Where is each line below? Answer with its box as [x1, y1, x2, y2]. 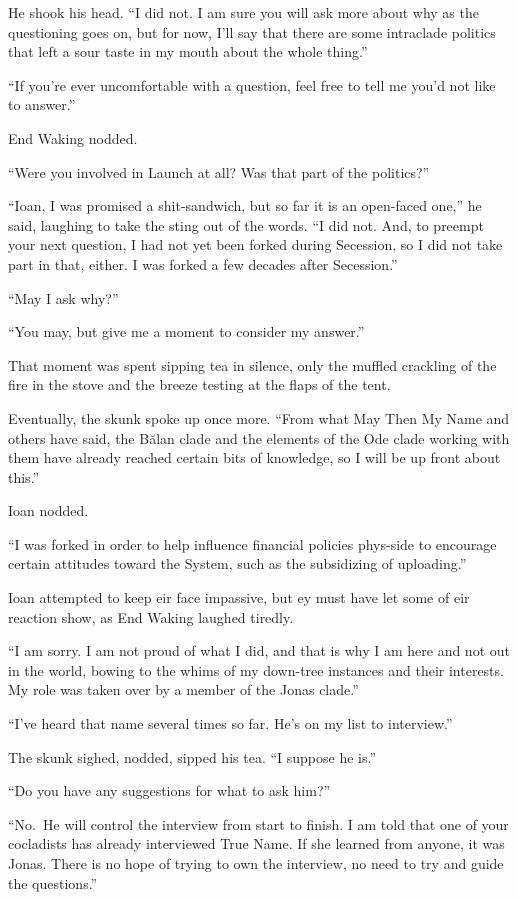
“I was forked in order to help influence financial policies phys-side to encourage [8, 533, 497, 554]
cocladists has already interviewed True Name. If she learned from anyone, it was [8, 833, 505, 854]
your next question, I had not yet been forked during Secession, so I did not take [8, 234, 503, 255]
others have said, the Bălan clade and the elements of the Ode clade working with [8, 427, 510, 448]
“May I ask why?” [8, 287, 119, 308]
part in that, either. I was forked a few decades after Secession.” [8, 253, 398, 274]
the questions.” [8, 872, 98, 893]
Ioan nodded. [8, 500, 89, 521]
